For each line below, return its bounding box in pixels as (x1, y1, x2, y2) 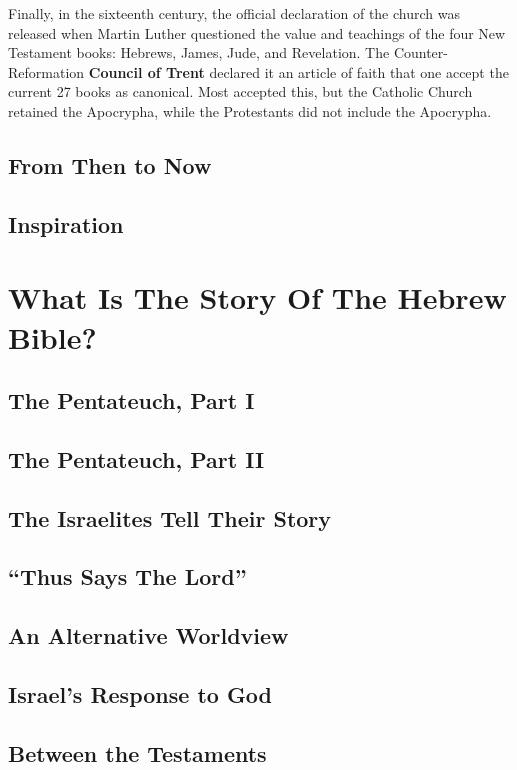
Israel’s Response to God (8, 678, 273, 709)
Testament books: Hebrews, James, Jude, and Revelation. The (8, 42, 390, 63)
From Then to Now (8, 149, 212, 180)
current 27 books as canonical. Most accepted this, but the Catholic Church (8, 81, 473, 102)
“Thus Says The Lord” (8, 561, 247, 592)
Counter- (393, 42, 448, 63)
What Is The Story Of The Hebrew (8, 277, 507, 318)
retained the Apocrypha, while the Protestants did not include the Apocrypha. (8, 100, 492, 121)
